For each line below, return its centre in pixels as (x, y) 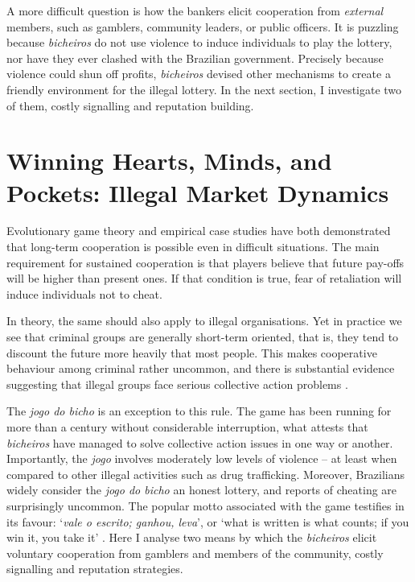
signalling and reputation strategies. (95, 569)
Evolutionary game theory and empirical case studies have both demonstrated (199, 231)
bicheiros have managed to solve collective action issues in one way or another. (200, 442)
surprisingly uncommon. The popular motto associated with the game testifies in (205, 505)
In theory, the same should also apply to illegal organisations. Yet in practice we (204, 321)
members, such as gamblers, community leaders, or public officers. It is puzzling (203, 26)
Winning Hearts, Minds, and (169, 161)
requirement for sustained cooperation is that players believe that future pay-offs (205, 262)
